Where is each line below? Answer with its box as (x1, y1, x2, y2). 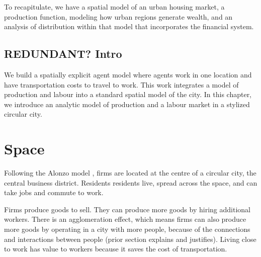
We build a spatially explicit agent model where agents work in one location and (4, 69, 252, 79)
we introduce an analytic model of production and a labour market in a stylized (4, 99, 250, 109)
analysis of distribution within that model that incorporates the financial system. (4, 21, 254, 32)
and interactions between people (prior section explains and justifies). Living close (4, 233, 256, 244)
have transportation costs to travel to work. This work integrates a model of (4, 79, 239, 90)
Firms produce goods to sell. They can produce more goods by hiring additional (4, 204, 250, 214)
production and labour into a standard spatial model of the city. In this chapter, (4, 89, 252, 100)
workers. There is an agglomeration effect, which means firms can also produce (4, 214, 246, 224)
